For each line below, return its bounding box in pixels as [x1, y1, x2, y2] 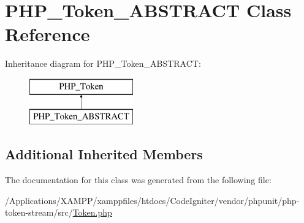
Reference [5, 21, 90, 47]
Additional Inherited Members [5, 145, 203, 164]
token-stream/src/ [5, 206, 73, 219]
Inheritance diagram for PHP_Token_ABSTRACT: [5, 57, 201, 70]
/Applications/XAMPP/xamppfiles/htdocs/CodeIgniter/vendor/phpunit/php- [5, 194, 300, 206]
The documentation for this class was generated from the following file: [5, 173, 272, 186]
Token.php [72, 206, 112, 219]
